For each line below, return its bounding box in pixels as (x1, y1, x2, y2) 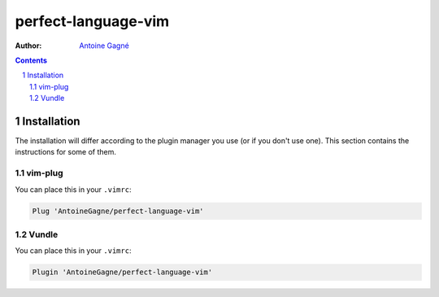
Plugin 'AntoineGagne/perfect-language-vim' (32, 268, 213, 277)
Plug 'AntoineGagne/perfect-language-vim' (32, 206, 204, 216)
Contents (15, 55, 48, 65)
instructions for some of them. (15, 147, 117, 157)
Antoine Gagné (79, 41, 129, 50)
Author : (15, 41, 42, 50)
